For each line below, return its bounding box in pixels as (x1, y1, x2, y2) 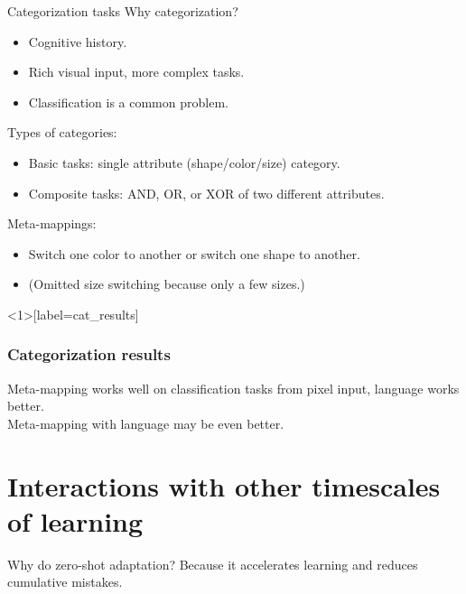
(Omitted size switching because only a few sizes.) (28, 274, 305, 293)
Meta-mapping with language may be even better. (7, 413, 284, 432)
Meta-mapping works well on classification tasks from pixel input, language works (7, 378, 460, 397)
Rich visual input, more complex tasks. (28, 62, 245, 81)
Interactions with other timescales (7, 467, 441, 504)
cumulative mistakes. (7, 572, 123, 591)
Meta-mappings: (7, 214, 97, 233)
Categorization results (7, 343, 171, 366)
